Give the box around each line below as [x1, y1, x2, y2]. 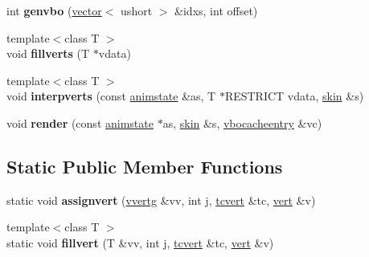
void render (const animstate [6, 114, 154, 131]
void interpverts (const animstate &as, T [6, 88, 216, 104]
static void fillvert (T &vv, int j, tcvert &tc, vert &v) [6, 234, 274, 251]
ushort [121, 2, 153, 18]
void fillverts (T [6, 45, 90, 62]
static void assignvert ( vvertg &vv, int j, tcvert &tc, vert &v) [6, 191, 316, 208]
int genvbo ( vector [6, 2, 102, 18]
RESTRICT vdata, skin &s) [224, 88, 364, 104]
